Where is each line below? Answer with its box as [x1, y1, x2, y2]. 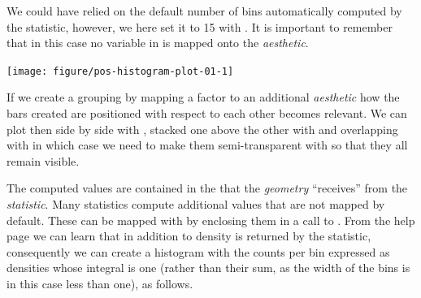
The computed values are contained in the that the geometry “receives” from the [7, 179, 408, 197]
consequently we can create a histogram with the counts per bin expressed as [7, 243, 390, 260]
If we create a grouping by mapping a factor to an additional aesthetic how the [7, 89, 400, 106]
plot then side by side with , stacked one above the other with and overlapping [7, 120, 398, 137]
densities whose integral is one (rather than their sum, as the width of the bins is [7, 259, 410, 276]
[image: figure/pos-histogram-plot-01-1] [7, 65, 234, 77]
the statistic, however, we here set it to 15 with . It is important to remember [7, 18, 393, 35]
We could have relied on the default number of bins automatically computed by [7, 2, 402, 19]
